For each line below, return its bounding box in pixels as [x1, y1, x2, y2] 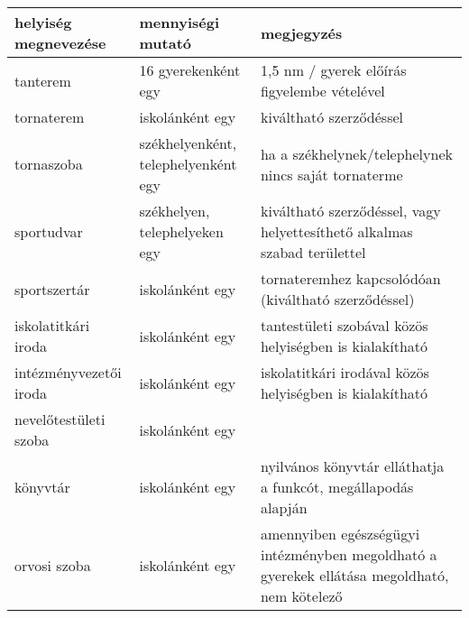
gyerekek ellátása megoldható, [260, 565, 449, 586]
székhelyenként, [139, 133, 237, 153]
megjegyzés [260, 22, 343, 43]
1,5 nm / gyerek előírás [260, 60, 407, 80]
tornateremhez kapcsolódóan [260, 268, 441, 289]
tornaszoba [14, 153, 83, 174]
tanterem [14, 69, 71, 91]
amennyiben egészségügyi [260, 523, 420, 544]
